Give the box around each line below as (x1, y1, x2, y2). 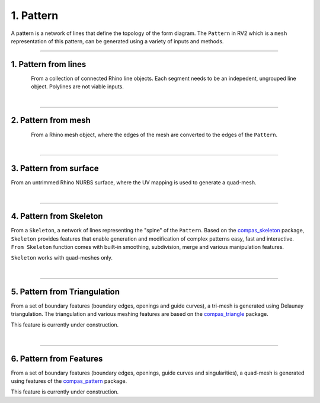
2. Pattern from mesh (11, 116, 91, 126)
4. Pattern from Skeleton (11, 211, 103, 222)
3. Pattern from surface (11, 163, 99, 173)
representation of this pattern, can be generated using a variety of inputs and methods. (11, 37, 224, 44)
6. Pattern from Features (11, 353, 103, 364)
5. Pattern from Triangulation (11, 286, 120, 296)
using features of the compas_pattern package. (11, 378, 127, 385)
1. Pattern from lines (11, 59, 87, 69)
